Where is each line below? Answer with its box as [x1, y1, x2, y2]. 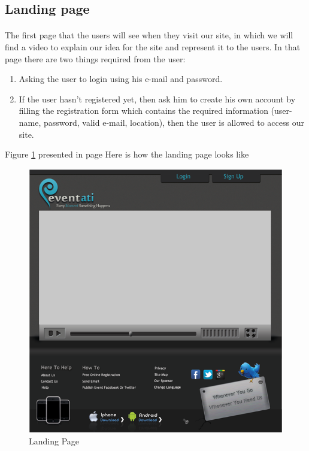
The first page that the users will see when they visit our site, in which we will [5, 29, 293, 41]
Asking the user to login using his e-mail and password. [19, 72, 223, 85]
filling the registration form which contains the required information [19, 104, 268, 117]
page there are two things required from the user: [5, 52, 186, 65]
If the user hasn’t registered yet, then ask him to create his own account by [19, 92, 296, 105]
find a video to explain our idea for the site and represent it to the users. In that [5, 40, 301, 53]
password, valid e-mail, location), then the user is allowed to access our [44, 116, 304, 128]
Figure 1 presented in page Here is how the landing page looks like [5, 148, 249, 161]
